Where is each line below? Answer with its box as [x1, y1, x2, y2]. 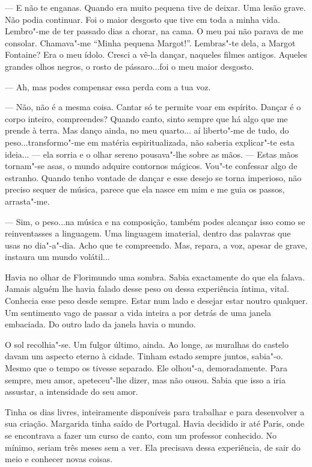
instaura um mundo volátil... [5, 250, 110, 263]
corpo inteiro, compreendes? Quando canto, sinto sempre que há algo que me [5, 112, 288, 125]
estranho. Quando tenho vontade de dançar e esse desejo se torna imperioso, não [5, 171, 302, 184]
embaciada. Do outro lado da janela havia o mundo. [5, 318, 196, 330]
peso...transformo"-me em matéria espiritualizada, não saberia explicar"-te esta [5, 135, 295, 148]
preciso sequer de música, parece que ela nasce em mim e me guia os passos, [5, 183, 285, 196]
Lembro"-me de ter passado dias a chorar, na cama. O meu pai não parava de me [5, 25, 304, 37]
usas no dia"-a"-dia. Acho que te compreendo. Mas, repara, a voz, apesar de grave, [5, 238, 307, 251]
